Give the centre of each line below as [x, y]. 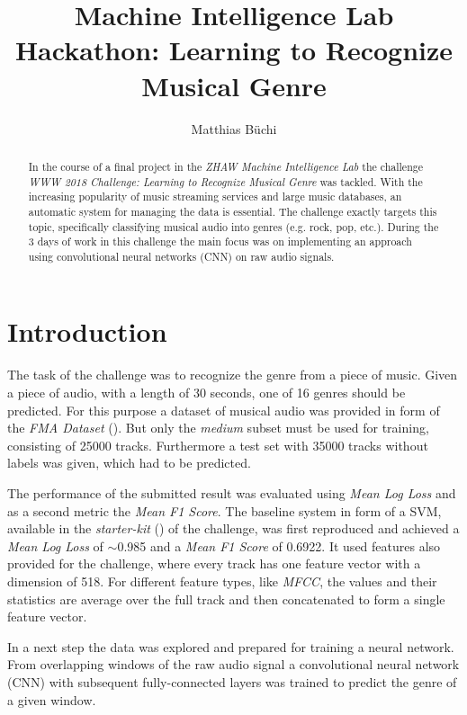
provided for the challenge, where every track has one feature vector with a [214, 563]
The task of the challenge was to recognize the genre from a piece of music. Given [233, 375]
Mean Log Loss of [55, 545]
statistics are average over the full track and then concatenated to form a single [226, 599]
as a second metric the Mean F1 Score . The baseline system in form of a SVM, [225, 510]
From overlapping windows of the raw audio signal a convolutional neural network [233, 664]
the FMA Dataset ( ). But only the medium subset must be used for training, [218, 428]
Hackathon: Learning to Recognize [234, 50]
